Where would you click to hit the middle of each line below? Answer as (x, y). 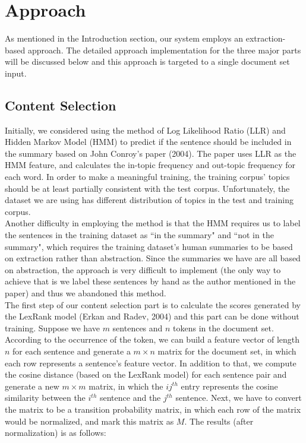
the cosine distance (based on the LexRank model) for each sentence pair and (146, 374)
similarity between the (45, 398)
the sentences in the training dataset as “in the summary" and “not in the (139, 235)
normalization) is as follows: (56, 433)
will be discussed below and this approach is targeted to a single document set (147, 61)
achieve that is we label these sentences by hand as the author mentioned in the (150, 281)
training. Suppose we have (52, 327)
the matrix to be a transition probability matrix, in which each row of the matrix (153, 409)
